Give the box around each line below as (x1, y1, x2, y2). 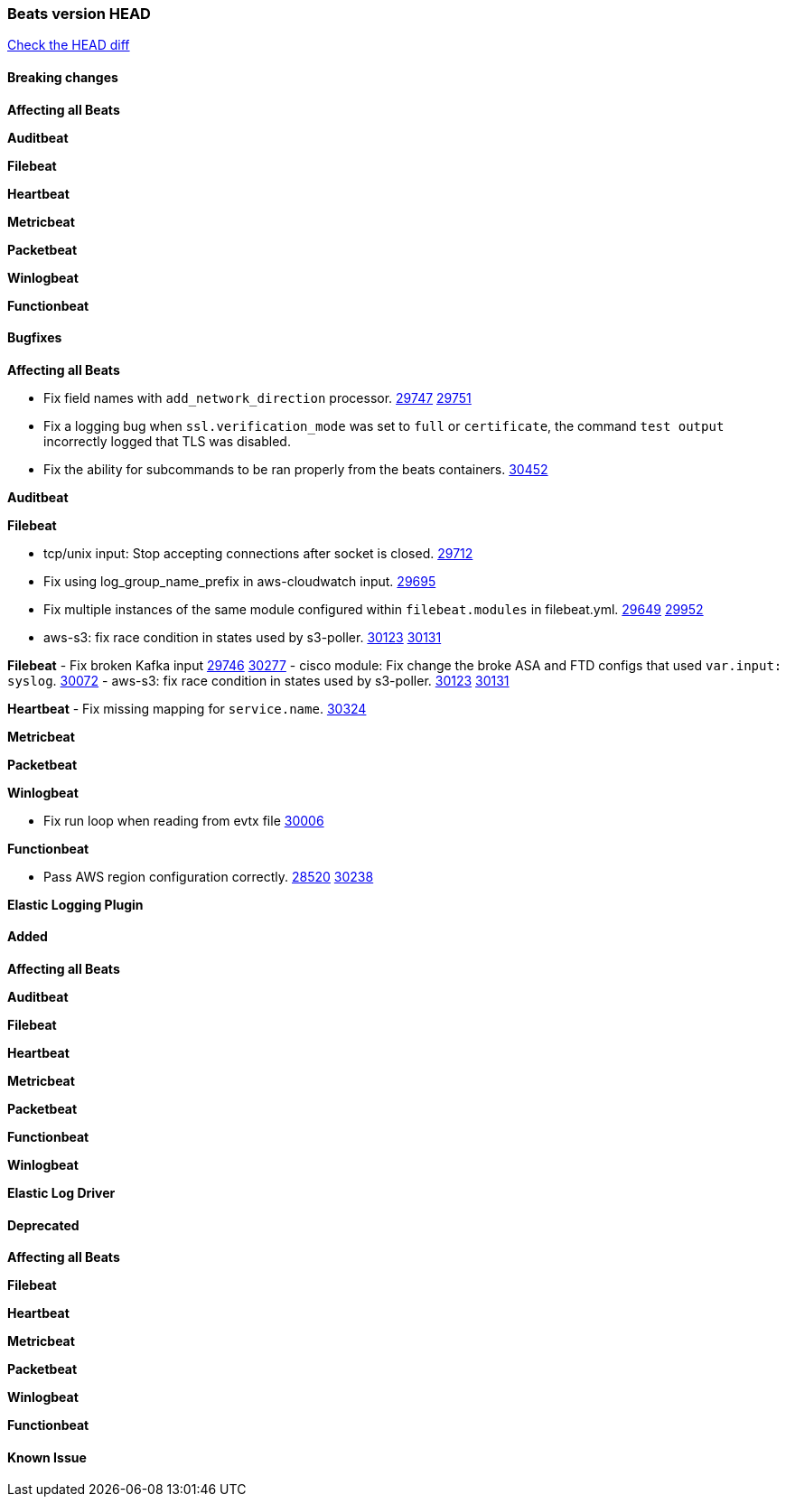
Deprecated (7, 1217, 80, 1233)
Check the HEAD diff (7, 37, 130, 53)
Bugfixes (7, 330, 62, 346)
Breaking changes (7, 69, 118, 85)
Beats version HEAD (7, 5, 151, 23)
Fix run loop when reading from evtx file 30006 (43, 812, 324, 828)
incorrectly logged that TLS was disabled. (43, 433, 291, 449)
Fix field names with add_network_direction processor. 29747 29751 (43, 389, 472, 406)
